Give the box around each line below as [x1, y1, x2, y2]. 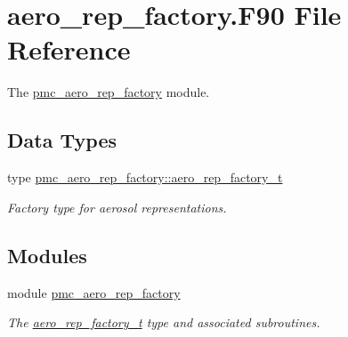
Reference [7, 31, 131, 68]
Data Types [7, 126, 117, 154]
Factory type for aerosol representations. [7, 197, 227, 216]
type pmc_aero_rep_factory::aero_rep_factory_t [7, 168, 283, 187]
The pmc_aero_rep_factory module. [7, 83, 210, 101]
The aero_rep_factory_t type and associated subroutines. [7, 313, 320, 332]
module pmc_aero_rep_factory [7, 283, 181, 301]
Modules [7, 241, 87, 269]
